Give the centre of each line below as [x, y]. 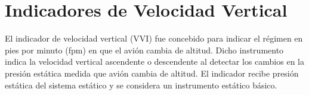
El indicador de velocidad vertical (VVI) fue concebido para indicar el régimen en [154, 38]
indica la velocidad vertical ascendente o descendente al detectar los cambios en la [154, 61]
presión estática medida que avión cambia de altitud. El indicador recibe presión [152, 73]
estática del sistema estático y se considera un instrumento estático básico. [141, 85]
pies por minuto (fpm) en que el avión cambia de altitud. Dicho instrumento [144, 50]
